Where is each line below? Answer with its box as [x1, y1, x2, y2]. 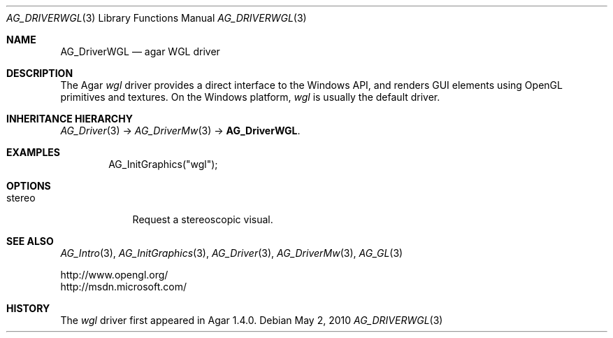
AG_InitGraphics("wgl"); [108, 158, 218, 170]
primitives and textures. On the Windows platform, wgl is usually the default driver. [60, 91, 440, 103]
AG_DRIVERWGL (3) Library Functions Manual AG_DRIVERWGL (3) [6, 12, 307, 24]
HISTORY [6, 302, 50, 314]
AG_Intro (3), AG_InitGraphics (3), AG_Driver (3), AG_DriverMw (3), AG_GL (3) [60, 247, 403, 259]
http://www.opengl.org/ [60, 269, 168, 281]
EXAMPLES [6, 146, 60, 158]
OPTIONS [6, 180, 51, 192]
